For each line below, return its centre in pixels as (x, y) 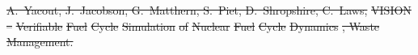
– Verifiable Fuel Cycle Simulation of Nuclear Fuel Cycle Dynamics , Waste (193, 25)
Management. (40, 42)
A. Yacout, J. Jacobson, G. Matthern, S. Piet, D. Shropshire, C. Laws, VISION (209, 10)
